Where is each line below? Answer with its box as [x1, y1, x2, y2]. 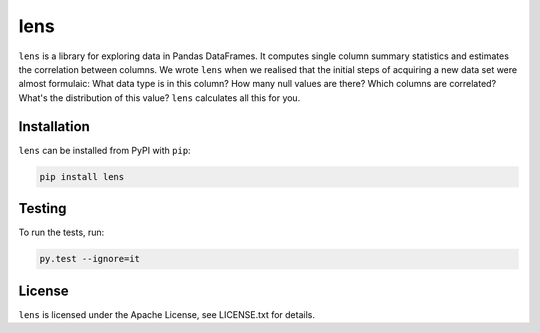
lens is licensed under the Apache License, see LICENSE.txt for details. [18, 308, 315, 320]
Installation [18, 118, 90, 135]
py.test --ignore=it [39, 253, 140, 265]
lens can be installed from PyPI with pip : [18, 144, 191, 156]
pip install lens [39, 171, 125, 182]
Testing [18, 200, 67, 217]
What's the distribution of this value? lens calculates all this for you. [18, 91, 301, 104]
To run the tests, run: [18, 226, 105, 239]
